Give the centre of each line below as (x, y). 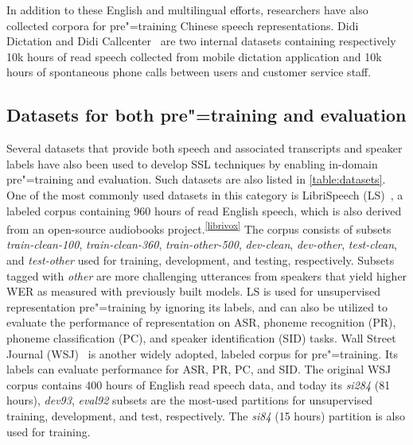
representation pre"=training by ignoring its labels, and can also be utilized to (197, 306)
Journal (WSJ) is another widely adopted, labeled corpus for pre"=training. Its (202, 353)
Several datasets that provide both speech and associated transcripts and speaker (205, 148)
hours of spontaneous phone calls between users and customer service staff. (189, 72)
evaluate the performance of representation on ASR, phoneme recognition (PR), (201, 322)
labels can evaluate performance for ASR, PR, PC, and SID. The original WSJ (199, 369)
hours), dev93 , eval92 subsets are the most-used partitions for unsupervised (190, 400)
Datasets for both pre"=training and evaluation (206, 115)
